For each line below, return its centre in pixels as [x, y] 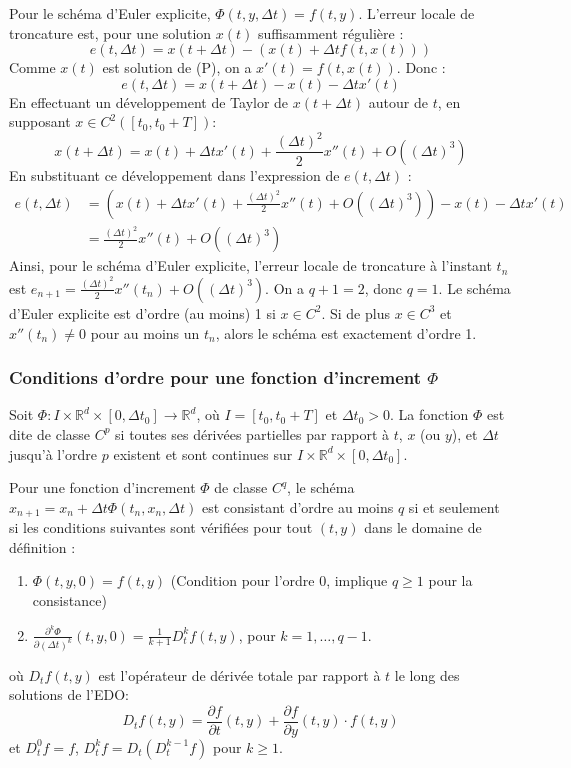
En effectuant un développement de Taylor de [149, 101]
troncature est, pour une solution [110, 32]
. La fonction [429, 414]
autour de [398, 101]
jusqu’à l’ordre [53, 453]
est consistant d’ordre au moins [297, 506]
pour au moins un [145, 332]
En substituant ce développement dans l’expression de [174, 174]
